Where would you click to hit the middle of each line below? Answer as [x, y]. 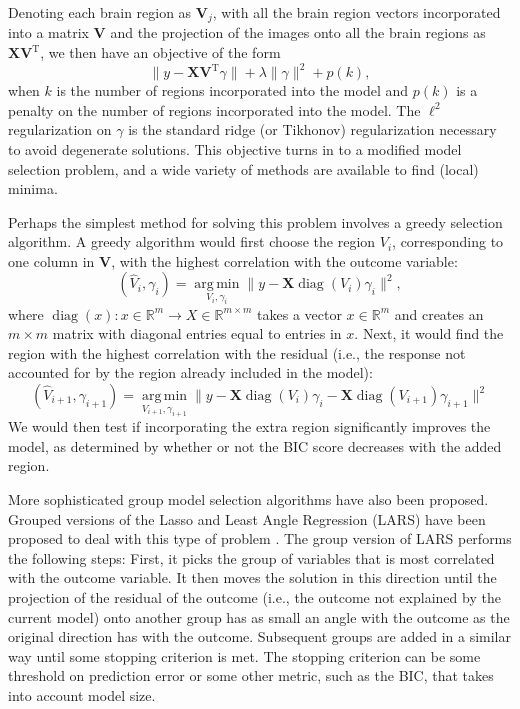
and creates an [439, 313]
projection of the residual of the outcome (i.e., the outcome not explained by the [254, 596]
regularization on [60, 129]
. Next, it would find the [429, 333]
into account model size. [82, 694]
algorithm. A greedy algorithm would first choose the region [192, 241]
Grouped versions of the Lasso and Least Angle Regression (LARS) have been [247, 518]
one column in [51, 260]
